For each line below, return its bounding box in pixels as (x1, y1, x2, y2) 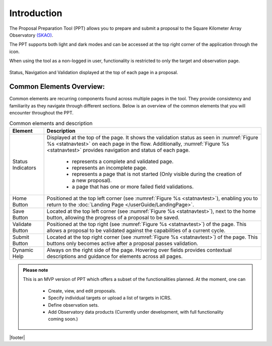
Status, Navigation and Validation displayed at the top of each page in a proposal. (9, 69, 178, 75)
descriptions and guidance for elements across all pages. (46, 253, 183, 260)
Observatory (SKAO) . (9, 32, 53, 38)
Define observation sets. (48, 302, 99, 308)
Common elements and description (9, 120, 93, 127)
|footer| (9, 334, 25, 340)
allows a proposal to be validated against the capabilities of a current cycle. (46, 227, 226, 234)
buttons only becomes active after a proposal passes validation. (46, 240, 198, 247)
